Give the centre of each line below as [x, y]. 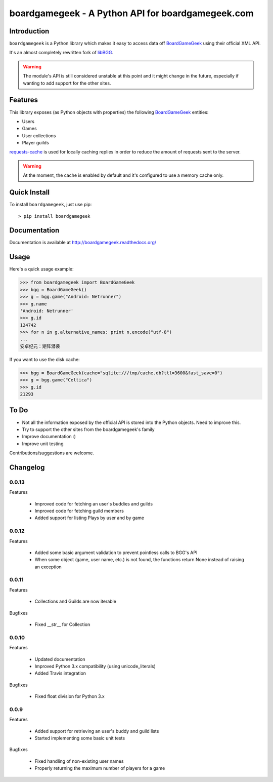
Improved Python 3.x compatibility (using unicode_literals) [95, 666]
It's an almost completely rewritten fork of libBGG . [61, 53]
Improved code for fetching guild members [79, 511]
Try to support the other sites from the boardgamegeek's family [88, 429]
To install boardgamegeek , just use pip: [51, 205]
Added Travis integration [60, 673]
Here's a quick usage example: [41, 269]
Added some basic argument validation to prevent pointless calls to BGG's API [116, 553]
